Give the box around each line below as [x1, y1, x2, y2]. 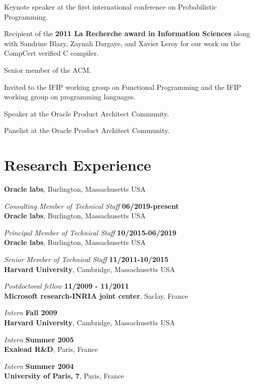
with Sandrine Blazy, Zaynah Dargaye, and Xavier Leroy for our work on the [4, 38, 241, 48]
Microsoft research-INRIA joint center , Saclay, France [4, 290, 188, 301]
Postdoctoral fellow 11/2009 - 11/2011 [4, 281, 129, 291]
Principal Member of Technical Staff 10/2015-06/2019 [4, 227, 177, 237]
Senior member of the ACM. [4, 64, 91, 75]
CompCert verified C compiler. [4, 48, 99, 58]
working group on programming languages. [4, 91, 136, 102]
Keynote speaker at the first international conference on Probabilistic [4, 2, 217, 12]
